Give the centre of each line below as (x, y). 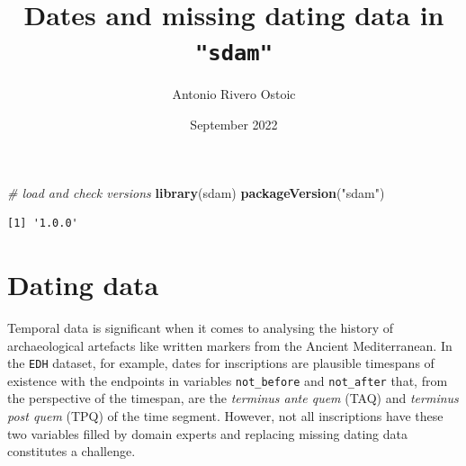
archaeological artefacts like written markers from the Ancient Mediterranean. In (230, 345)
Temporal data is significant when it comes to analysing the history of (201, 327)
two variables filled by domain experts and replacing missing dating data (207, 433)
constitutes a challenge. (72, 451)
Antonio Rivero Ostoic (234, 94)
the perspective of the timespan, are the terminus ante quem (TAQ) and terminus (233, 398)
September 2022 (234, 125)
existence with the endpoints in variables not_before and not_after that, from (228, 380)
